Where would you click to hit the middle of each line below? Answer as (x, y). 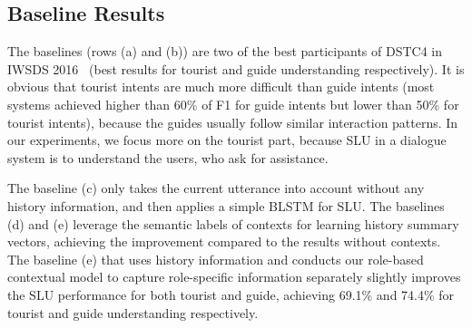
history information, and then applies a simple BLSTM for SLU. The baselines (226, 205)
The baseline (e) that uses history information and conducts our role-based (216, 259)
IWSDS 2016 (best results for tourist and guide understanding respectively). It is (236, 68)
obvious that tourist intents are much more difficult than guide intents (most (221, 87)
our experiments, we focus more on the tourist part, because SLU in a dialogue (227, 140)
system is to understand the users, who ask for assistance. (168, 157)
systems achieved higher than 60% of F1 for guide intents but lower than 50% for (233, 104)
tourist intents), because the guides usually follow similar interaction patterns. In (233, 122)
